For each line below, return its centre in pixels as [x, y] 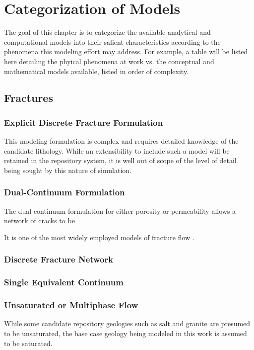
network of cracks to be [39, 220]
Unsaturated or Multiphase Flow [71, 305]
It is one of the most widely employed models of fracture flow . [99, 237]
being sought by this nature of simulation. [68, 170]
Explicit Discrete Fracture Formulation [84, 122]
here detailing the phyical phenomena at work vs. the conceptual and [109, 61]
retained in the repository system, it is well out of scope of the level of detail [120, 160]
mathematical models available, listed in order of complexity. [96, 71]
